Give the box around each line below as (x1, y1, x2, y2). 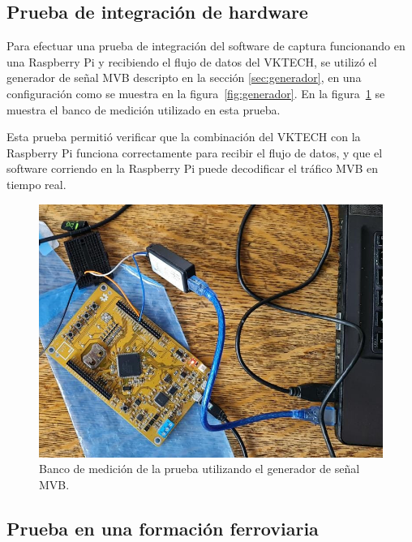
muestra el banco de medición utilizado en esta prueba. (6, 101, 281, 118)
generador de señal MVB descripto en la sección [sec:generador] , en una (6, 69, 362, 86)
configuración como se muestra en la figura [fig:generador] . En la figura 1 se (6, 84, 385, 101)
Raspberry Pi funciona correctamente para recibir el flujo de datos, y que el (6, 144, 383, 161)
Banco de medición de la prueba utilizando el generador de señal (39, 460, 360, 477)
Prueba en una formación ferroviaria (6, 515, 319, 540)
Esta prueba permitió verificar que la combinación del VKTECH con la (6, 128, 361, 145)
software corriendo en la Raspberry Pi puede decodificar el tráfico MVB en (6, 160, 378, 177)
